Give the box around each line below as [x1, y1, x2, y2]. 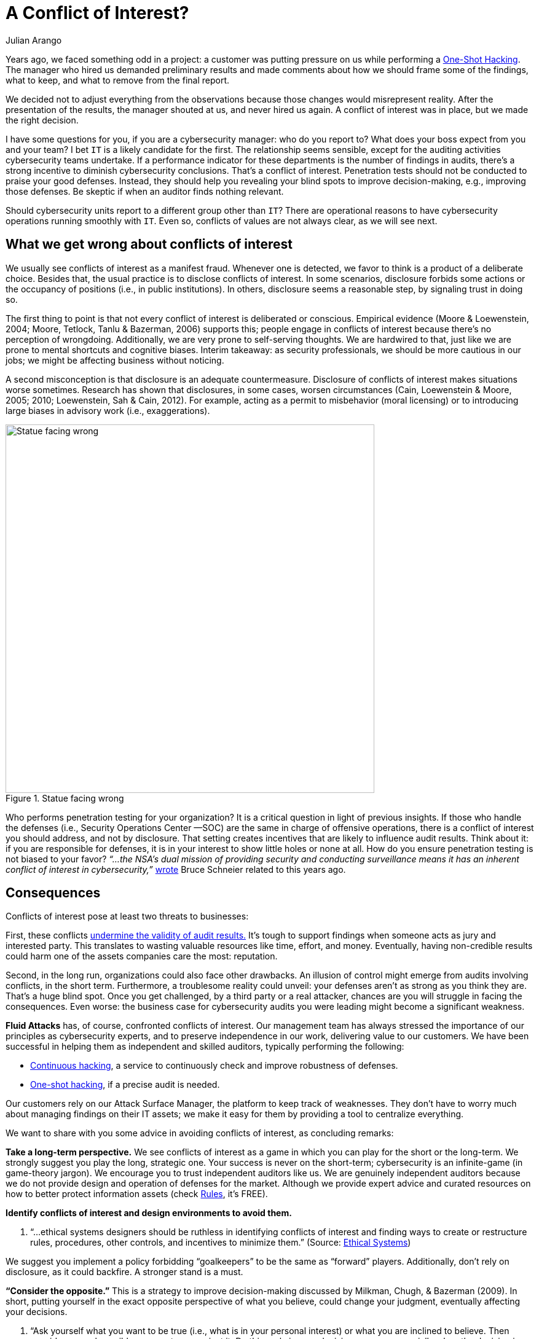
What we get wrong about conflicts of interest [6, 236, 293, 252]
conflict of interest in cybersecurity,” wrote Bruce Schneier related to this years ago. [6, 864, 346, 875]
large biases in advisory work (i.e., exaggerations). [6, 405, 210, 416]
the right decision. [6, 114, 79, 125]
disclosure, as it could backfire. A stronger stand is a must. [6, 1267, 243, 1278]
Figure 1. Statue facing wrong [6, 792, 124, 803]
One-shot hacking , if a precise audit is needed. [30, 1079, 220, 1090]
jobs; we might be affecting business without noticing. [6, 354, 224, 365]
